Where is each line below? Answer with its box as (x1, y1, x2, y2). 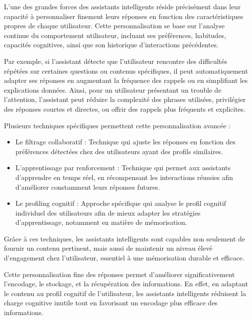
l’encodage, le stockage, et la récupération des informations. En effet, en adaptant (4, 279, 248, 289)
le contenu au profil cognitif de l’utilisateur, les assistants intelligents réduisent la (4, 288, 246, 298)
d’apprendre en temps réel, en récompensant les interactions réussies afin (15, 172, 233, 182)
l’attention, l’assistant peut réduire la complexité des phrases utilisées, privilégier (4, 94, 246, 104)
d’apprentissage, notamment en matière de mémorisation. (15, 217, 187, 227)
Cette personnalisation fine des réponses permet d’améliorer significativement (4, 269, 235, 279)
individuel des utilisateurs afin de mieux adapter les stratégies (15, 207, 201, 218)
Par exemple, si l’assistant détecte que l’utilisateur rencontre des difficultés (4, 56, 228, 66)
